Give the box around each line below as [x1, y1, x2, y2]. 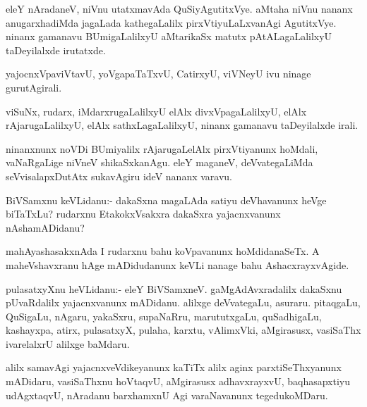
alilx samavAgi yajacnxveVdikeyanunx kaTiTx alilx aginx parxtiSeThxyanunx [6, 360, 342, 375]
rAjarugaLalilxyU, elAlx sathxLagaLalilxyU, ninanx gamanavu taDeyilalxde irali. [6, 118, 359, 132]
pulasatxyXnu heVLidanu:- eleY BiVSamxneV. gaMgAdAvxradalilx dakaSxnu [6, 281, 342, 296]
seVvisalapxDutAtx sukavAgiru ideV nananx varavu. [6, 168, 233, 183]
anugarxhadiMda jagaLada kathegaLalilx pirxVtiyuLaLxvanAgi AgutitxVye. [6, 15, 337, 30]
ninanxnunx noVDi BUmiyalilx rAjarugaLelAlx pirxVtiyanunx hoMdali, [6, 141, 318, 156]
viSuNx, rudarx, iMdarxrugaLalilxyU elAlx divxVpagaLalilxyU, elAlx [6, 104, 307, 118]
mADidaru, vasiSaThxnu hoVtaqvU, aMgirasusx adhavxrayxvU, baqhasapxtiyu [6, 374, 350, 389]
